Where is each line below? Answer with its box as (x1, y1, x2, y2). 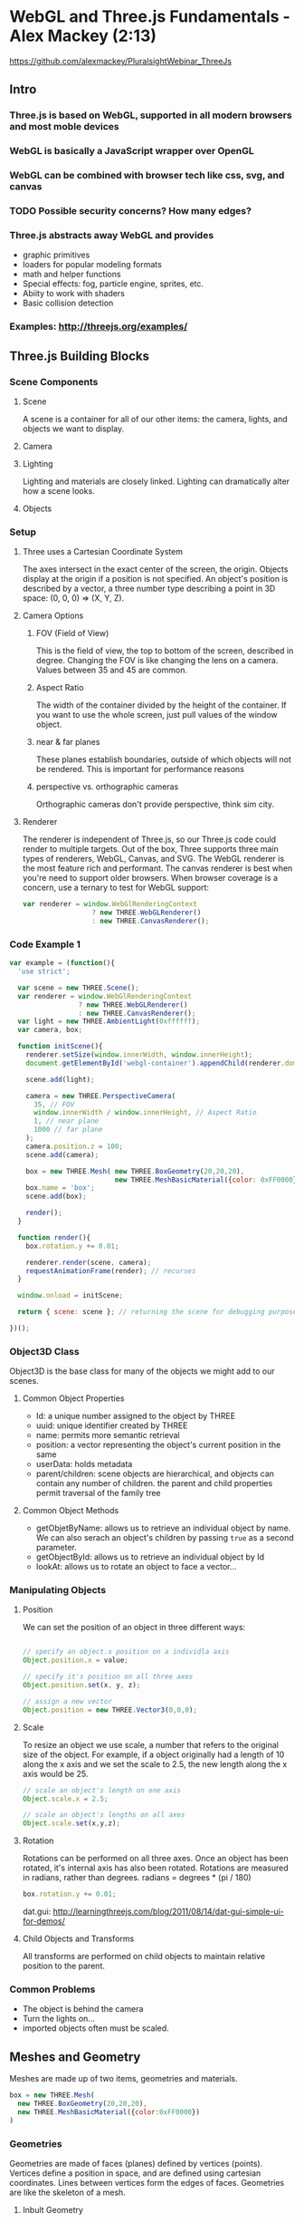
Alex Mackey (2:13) (9, 25, 157, 46)
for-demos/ (22, 1916, 65, 1927)
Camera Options (22, 610, 84, 622)
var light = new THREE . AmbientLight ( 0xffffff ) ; (17, 1017, 201, 1026)
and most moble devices (9, 121, 119, 133)
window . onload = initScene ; (17, 1291, 124, 1300)
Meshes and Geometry (9, 2049, 141, 2064)
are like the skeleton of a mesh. (9, 2187, 127, 2198)
